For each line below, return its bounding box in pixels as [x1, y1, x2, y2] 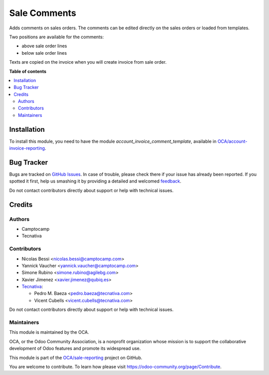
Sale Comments [9, 7, 77, 18]
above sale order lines [21, 43, 67, 49]
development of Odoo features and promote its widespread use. [9, 346, 141, 352]
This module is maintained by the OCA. [9, 329, 89, 335]
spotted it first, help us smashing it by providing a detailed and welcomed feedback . [9, 178, 182, 184]
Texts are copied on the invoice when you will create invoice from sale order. [9, 59, 167, 65]
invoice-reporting [9, 145, 45, 151]
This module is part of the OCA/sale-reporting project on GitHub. [9, 355, 142, 361]
